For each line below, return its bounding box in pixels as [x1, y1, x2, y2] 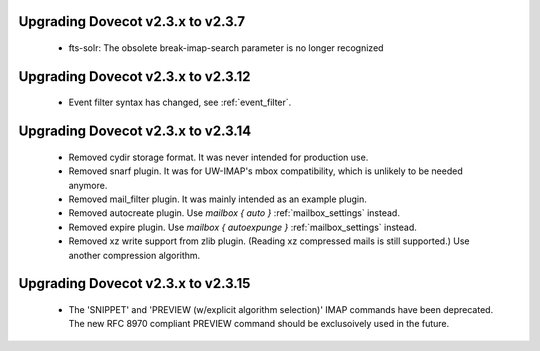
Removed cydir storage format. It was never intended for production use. [68, 151, 369, 163]
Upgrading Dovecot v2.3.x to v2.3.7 [18, 13, 245, 30]
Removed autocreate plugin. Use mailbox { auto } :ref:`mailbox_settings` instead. [68, 207, 400, 219]
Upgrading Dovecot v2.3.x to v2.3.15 [18, 275, 251, 292]
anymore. [68, 179, 108, 191]
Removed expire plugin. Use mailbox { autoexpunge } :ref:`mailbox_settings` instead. [68, 221, 417, 233]
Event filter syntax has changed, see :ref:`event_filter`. [68, 96, 292, 109]
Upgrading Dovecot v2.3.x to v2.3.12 [18, 68, 251, 85]
